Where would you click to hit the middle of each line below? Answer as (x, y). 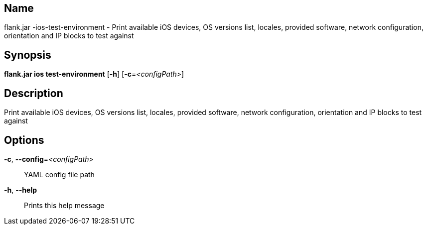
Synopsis (28, 55)
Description (34, 93)
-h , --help (21, 190)
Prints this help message (64, 205)
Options (24, 140)
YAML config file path (59, 174)
